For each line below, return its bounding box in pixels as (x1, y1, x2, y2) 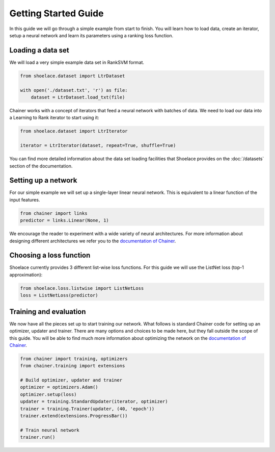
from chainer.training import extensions (20, 363, 125, 369)
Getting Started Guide (9, 8, 104, 19)
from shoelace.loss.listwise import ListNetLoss (20, 285, 144, 291)
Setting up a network (9, 176, 77, 185)
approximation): (9, 271, 43, 278)
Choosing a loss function (9, 251, 91, 260)
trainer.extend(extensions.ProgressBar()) (20, 413, 128, 419)
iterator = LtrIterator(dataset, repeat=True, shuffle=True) (20, 143, 176, 148)
